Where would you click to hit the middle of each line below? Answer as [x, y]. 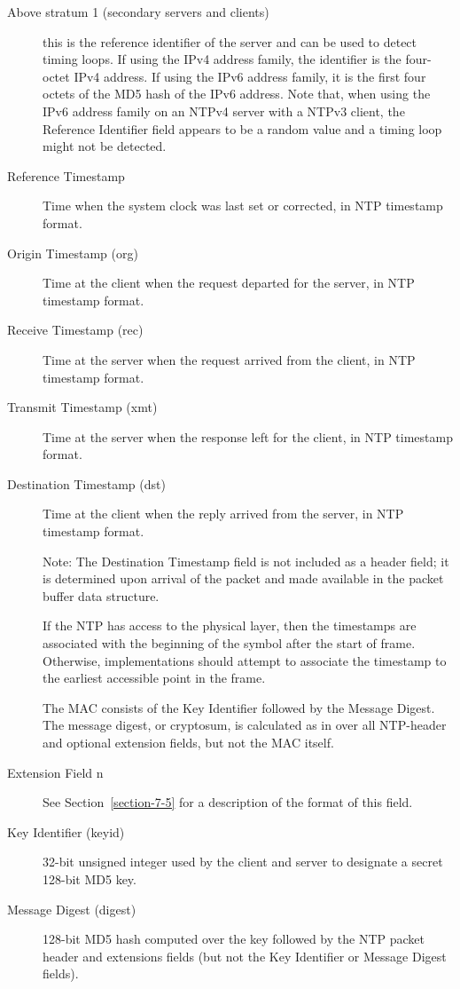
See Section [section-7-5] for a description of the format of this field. [228, 802]
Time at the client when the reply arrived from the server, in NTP [223, 514]
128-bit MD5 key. [90, 878]
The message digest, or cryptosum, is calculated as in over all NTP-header [245, 725]
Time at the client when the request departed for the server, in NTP [229, 283]
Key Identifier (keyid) [66, 831]
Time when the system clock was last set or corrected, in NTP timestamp [243, 206]
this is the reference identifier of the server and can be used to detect [230, 41]
